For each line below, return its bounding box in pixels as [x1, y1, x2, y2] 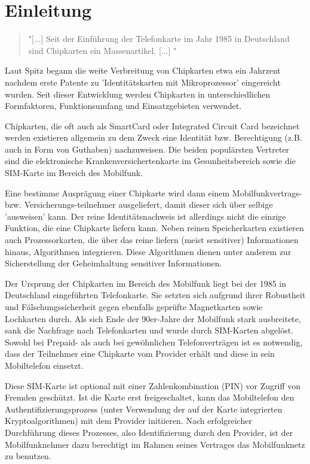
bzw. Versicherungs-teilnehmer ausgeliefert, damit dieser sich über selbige [5, 198, 273, 211]
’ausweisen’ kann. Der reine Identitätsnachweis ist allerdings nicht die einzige [5, 210, 286, 222]
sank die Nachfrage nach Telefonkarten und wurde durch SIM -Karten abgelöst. [5, 324, 294, 336]
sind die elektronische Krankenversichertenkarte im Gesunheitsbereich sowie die [5, 154, 296, 167]
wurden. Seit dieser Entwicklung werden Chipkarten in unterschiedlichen [5, 87, 271, 100]
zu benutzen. [5, 450, 51, 462]
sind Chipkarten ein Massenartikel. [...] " [28, 44, 177, 56]
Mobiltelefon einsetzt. [5, 359, 84, 371]
